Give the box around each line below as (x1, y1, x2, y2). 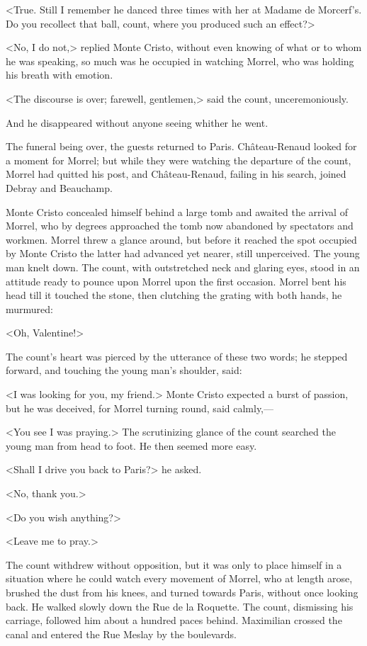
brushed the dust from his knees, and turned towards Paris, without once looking (6, 585, 358, 599)
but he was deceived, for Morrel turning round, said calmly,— (6, 400, 273, 415)
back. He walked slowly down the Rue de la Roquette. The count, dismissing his (6, 599, 354, 613)
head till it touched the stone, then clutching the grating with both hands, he (6, 288, 342, 302)
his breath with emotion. (6, 67, 113, 82)
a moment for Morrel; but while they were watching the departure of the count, (6, 152, 351, 167)
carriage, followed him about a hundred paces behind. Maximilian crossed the (6, 613, 342, 628)
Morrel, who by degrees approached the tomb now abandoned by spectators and (6, 218, 354, 233)
